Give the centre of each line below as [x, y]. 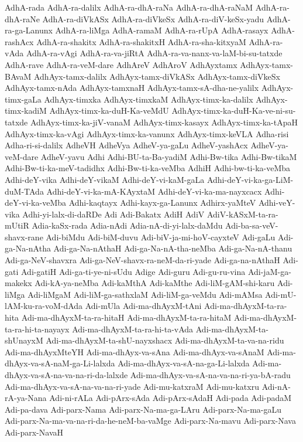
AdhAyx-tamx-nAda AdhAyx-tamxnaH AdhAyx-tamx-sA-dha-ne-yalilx [132, 88]
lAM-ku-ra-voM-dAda [44, 306]
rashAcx [19, 41]
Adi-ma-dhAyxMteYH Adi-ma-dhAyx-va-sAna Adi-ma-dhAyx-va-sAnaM [135, 351]
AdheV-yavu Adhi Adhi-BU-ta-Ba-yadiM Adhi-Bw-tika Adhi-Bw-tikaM [169, 156]
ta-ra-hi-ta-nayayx [37, 329]
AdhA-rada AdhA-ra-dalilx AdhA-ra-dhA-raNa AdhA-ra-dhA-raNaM [129, 7]
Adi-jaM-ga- [269, 271]
